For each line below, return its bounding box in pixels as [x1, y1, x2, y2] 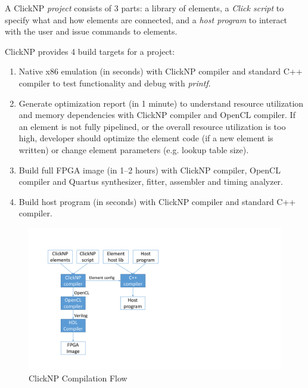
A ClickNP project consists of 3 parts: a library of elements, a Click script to [5, 2, 284, 14]
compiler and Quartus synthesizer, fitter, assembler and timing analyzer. [18, 175, 283, 188]
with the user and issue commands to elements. [5, 25, 178, 38]
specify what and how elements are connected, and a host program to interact [5, 13, 288, 26]
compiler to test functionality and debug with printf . [18, 76, 211, 89]
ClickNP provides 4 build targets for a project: [5, 45, 175, 57]
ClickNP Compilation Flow [29, 372, 127, 384]
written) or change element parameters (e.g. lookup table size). [18, 143, 249, 156]
